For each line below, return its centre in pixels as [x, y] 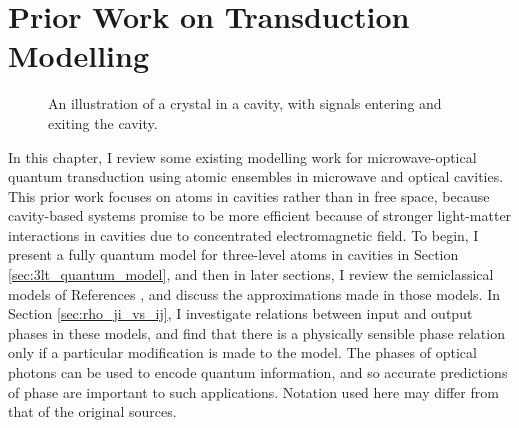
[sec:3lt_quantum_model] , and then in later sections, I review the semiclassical [251, 274]
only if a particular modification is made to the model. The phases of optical [242, 352]
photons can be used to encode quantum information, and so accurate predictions [258, 372]
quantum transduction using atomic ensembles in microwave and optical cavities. [256, 176]
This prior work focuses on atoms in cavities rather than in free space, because [249, 195]
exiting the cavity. [103, 122]
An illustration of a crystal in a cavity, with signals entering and [245, 103]
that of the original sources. [92, 411]
